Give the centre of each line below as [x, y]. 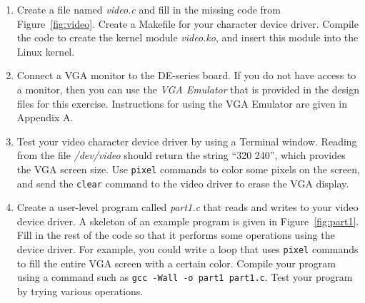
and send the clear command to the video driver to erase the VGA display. [183, 183]
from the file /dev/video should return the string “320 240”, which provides [181, 155]
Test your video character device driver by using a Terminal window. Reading [187, 141]
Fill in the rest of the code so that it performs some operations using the [176, 235]
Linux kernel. [46, 51]
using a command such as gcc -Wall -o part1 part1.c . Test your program [185, 277]
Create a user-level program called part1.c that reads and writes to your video [187, 207]
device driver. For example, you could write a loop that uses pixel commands [187, 249]
